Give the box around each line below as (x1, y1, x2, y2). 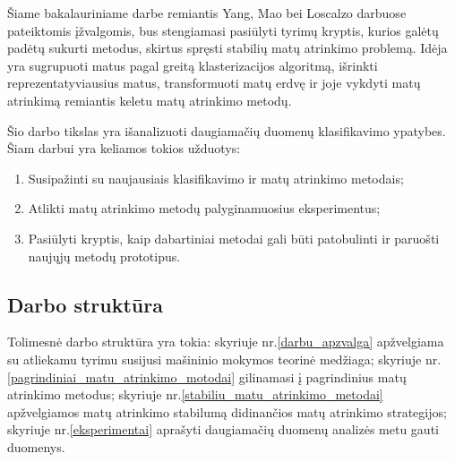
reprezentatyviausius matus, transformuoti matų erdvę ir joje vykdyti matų (7, 73, 421, 92)
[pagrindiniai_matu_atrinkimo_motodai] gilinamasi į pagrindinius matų (7, 367, 407, 386)
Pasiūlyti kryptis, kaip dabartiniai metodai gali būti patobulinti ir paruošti (28, 228, 440, 247)
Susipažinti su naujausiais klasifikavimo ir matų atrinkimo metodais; (28, 168, 404, 187)
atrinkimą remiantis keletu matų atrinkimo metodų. (7, 90, 292, 109)
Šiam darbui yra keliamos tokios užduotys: (7, 139, 241, 158)
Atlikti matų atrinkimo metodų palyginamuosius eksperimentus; (28, 199, 381, 218)
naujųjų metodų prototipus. (28, 246, 181, 265)
